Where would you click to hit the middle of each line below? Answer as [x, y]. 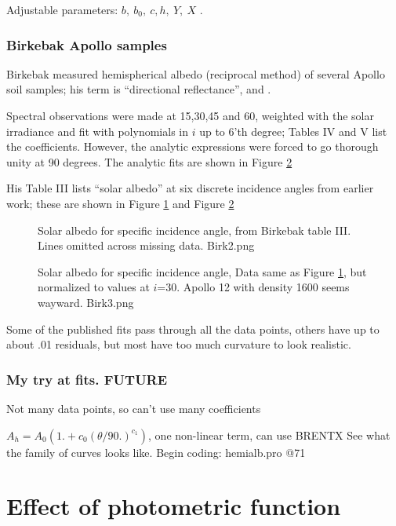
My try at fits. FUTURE [87, 379]
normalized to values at [94, 287]
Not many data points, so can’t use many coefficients [134, 408]
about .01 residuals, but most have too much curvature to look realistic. [179, 344]
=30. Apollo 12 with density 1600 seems [253, 287]
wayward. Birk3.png [86, 302]
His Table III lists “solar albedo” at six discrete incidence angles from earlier [190, 188]
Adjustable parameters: [62, 9]
